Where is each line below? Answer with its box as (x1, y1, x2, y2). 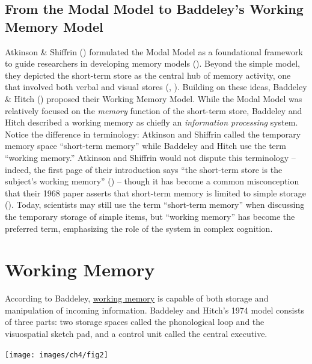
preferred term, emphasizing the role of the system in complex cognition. (5, 222, 273, 234)
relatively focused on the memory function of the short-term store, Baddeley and (5, 104, 302, 117)
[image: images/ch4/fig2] (5, 350, 108, 359)
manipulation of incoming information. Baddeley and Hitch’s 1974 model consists (5, 303, 304, 316)
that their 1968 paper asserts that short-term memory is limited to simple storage (5, 186, 306, 199)
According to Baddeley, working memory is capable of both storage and (5, 292, 269, 305)
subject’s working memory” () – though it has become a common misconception (5, 175, 299, 187)
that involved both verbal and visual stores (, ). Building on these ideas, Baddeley (5, 80, 307, 93)
